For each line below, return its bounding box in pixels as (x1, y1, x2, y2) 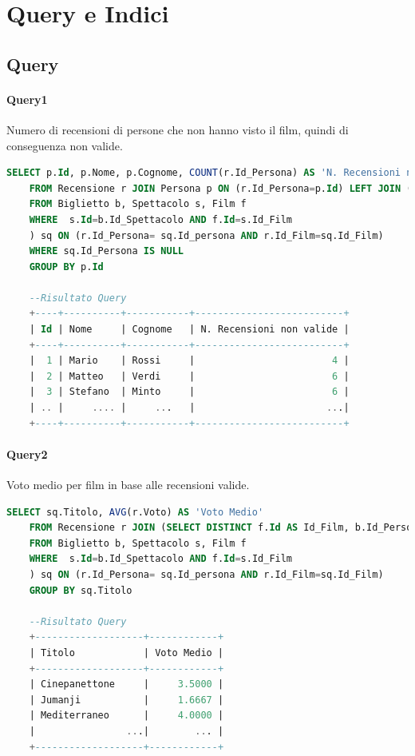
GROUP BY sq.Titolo (29, 584, 132, 596)
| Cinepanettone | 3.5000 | (29, 678, 224, 690)
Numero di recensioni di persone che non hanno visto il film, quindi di (6, 121, 349, 137)
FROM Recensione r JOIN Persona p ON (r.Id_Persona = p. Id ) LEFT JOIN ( (29, 182, 413, 194)
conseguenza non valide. (6, 137, 123, 153)
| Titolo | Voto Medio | (29, 647, 224, 659)
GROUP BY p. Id (29, 261, 104, 273)
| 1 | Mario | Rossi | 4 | (29, 355, 350, 367)
